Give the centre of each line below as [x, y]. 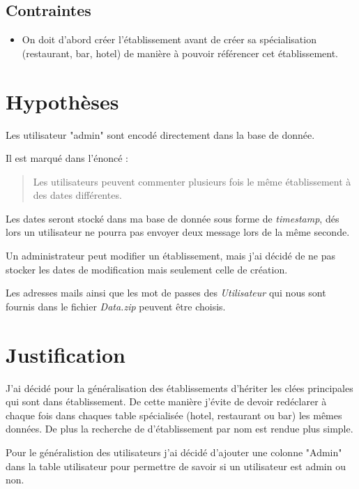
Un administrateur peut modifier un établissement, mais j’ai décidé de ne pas [171, 256]
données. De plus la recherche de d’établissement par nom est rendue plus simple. [179, 429]
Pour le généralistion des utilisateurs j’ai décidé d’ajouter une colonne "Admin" [174, 452]
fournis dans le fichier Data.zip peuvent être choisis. [116, 306]
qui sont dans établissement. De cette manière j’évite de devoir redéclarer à [166, 401]
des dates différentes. [77, 195]
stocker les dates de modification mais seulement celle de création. [147, 269]
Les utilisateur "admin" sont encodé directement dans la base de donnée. [160, 134]
